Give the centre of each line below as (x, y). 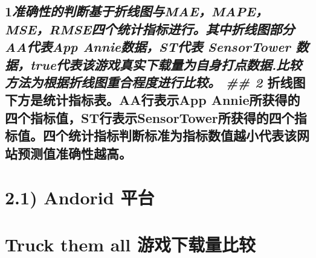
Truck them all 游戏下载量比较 (130, 244)
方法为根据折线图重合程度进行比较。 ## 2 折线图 (155, 82)
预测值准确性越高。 (74, 153)
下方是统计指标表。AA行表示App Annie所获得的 (153, 100)
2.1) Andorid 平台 (80, 197)
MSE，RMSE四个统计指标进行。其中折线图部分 (150, 29)
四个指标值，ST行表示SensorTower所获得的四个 (150, 117)
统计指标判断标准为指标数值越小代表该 (182, 135)
